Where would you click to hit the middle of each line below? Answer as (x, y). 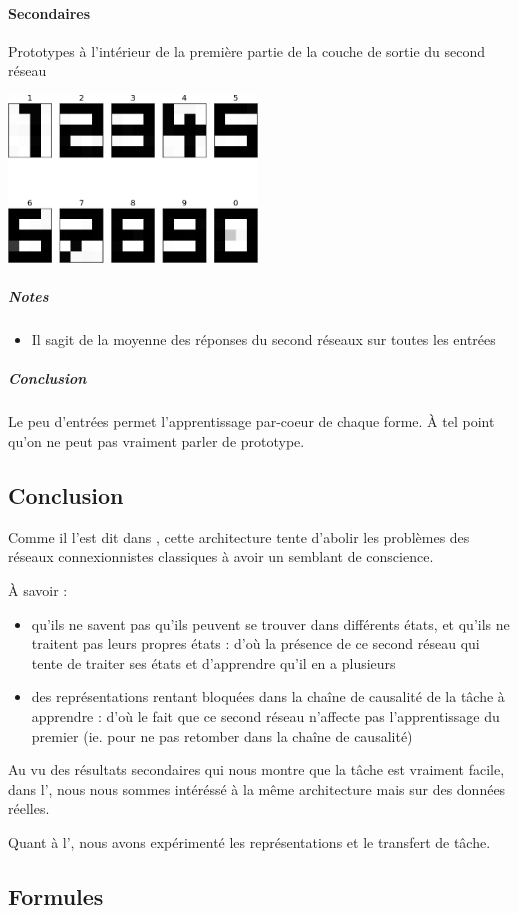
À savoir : (38, 590)
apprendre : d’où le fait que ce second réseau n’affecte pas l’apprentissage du (265, 715)
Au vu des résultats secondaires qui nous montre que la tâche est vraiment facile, (256, 769)
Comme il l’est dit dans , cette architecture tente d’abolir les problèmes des (239, 536)
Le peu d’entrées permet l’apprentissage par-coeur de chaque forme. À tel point (251, 421)
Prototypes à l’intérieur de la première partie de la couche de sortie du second (247, 50)
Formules (56, 895)
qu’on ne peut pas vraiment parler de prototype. (156, 441)
